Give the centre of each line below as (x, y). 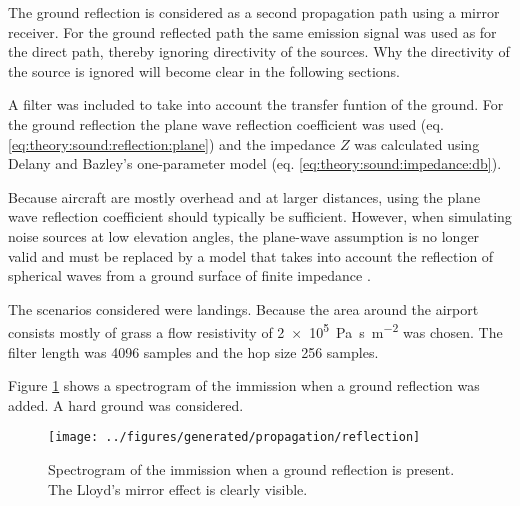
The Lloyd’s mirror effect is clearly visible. (178, 488)
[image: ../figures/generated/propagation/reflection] (234, 437)
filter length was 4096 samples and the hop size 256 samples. (193, 351)
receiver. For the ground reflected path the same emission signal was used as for (252, 31)
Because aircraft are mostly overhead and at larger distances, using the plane (244, 196)
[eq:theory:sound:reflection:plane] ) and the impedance (172, 143)
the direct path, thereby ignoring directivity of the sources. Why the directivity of (259, 51)
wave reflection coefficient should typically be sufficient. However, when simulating (260, 216)
